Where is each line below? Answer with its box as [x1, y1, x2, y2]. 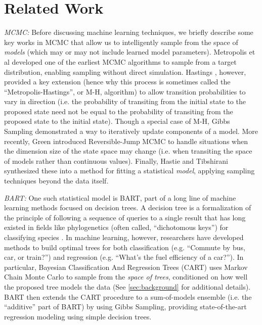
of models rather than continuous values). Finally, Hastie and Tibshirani [4, 155, 228, 166]
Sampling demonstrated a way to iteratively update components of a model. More [4, 126, 258, 136]
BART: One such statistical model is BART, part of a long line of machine [4, 192, 236, 203]
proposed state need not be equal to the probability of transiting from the [4, 106, 233, 116]
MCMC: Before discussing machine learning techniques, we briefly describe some [4, 27, 253, 37]
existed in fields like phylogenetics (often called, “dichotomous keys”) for [4, 222, 229, 233]
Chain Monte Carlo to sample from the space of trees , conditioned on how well [4, 271, 248, 282]
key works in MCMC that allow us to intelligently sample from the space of [4, 36, 238, 47]
